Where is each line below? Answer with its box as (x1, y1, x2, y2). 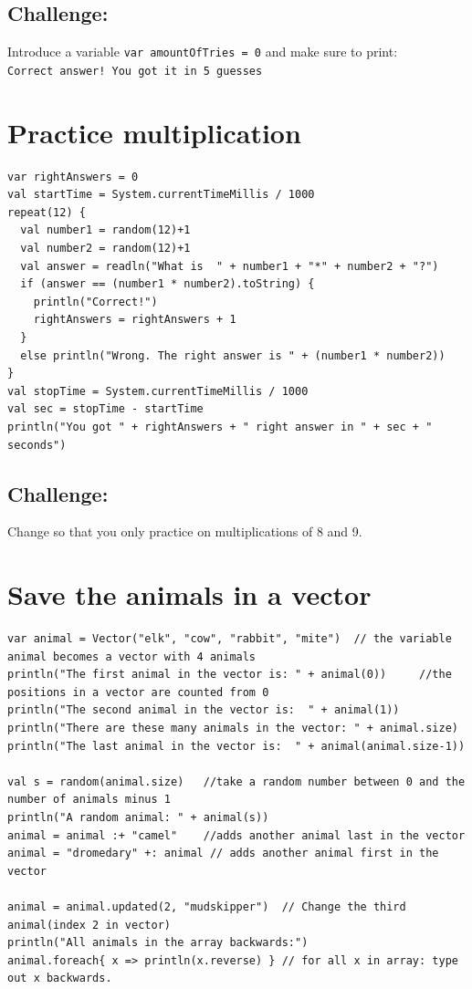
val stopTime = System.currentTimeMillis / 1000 (7, 384, 309, 398)
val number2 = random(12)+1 (20, 242, 191, 255)
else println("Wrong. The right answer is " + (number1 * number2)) (20, 349, 446, 362)
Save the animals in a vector (7, 576, 372, 613)
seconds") (7, 438, 67, 452)
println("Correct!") (33, 295, 158, 308)
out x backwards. (7, 972, 112, 985)
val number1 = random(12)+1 (20, 224, 191, 237)
